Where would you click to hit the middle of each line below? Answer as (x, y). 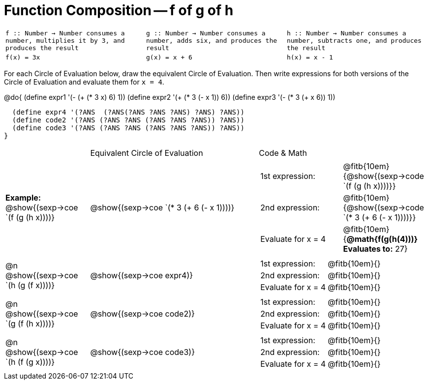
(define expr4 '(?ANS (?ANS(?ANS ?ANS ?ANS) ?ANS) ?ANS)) (128, 112)
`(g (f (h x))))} (30, 323)
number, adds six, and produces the (212, 40)
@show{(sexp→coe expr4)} (142, 275)
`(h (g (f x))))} (30, 285)
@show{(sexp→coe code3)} (142, 352)
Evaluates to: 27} (375, 249)
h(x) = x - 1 (310, 57)
